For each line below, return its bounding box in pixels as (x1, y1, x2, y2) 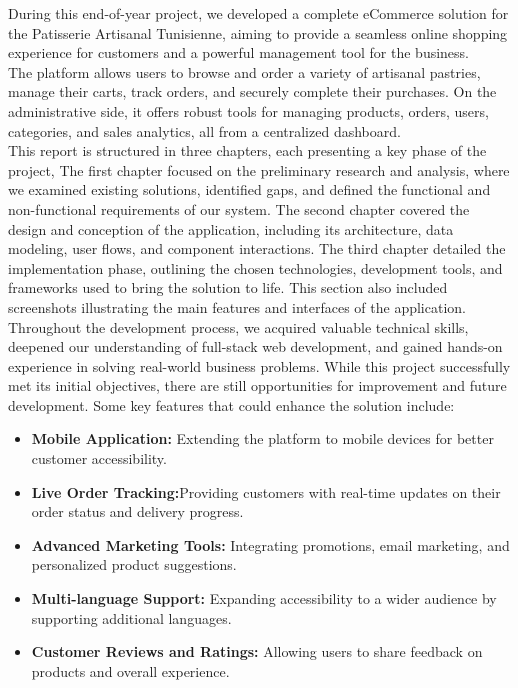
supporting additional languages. (31, 607, 232, 628)
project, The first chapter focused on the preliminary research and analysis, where (8, 159, 510, 180)
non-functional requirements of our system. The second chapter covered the (8, 198, 470, 219)
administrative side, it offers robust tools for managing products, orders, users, (8, 100, 489, 121)
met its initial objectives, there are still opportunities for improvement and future (8, 375, 507, 396)
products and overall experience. (31, 660, 230, 681)
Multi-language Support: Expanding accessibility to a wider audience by (31, 588, 497, 609)
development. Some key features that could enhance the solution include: (8, 394, 455, 415)
